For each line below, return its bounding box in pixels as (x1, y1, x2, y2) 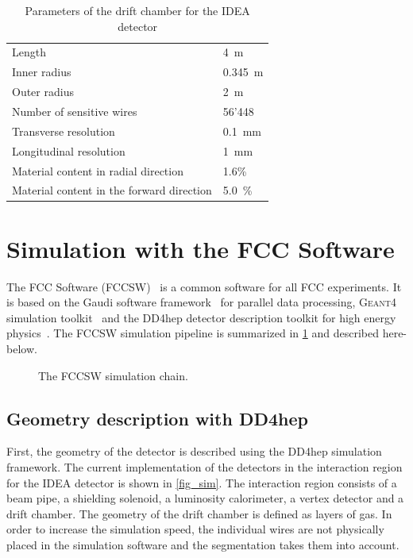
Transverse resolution (12, 122, 115, 139)
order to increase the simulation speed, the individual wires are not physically (6, 521, 384, 537)
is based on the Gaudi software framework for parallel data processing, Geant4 (6, 294, 397, 310)
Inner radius (12, 63, 71, 80)
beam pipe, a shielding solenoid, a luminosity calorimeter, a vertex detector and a (6, 490, 404, 506)
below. (6, 340, 37, 356)
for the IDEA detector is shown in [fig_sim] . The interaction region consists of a (6, 474, 397, 491)
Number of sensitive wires (12, 102, 137, 119)
